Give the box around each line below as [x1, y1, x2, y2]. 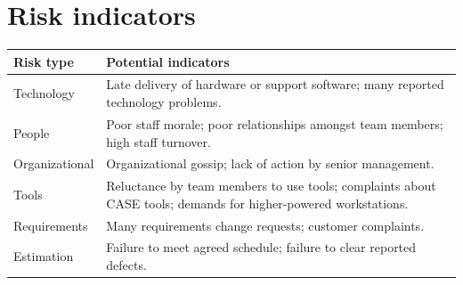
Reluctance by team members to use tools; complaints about [106, 176, 436, 195]
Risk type [13, 52, 74, 70]
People [13, 123, 50, 142]
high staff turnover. [106, 132, 211, 151]
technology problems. [106, 93, 222, 111]
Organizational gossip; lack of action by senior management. [106, 154, 435, 173]
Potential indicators [106, 52, 230, 70]
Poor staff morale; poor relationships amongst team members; [106, 114, 443, 133]
